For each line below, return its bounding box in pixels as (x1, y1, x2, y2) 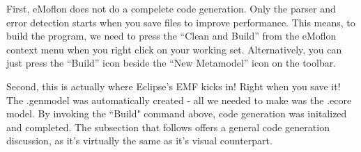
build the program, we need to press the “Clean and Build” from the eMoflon (6, 28, 337, 43)
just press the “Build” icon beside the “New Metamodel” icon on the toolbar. (6, 56, 337, 70)
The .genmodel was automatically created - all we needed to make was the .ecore (6, 92, 352, 107)
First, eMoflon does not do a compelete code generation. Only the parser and (6, 1, 336, 15)
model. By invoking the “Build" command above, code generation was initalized (6, 106, 347, 121)
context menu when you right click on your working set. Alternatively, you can (6, 42, 342, 56)
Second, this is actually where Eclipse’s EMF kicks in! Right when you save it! (6, 78, 341, 93)
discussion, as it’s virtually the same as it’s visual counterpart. (6, 133, 272, 148)
